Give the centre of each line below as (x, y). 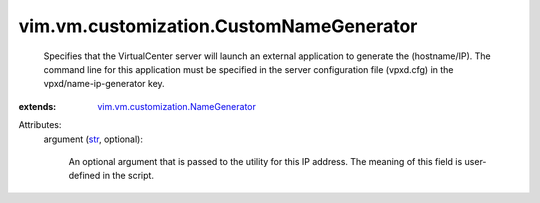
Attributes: (40, 125)
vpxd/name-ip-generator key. (104, 84)
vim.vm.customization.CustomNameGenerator (218, 26)
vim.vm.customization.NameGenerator (177, 106)
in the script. (128, 176)
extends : (37, 106)
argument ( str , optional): (93, 139)
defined (84, 176)
